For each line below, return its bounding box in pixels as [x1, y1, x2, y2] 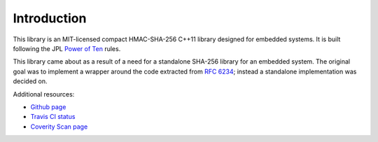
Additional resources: [13, 90, 75, 98]
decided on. [13, 77, 48, 85]
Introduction [13, 10, 87, 26]
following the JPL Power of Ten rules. [13, 44, 121, 52]
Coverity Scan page [30, 122, 88, 131]
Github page [30, 102, 66, 111]
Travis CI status [30, 113, 76, 121]
